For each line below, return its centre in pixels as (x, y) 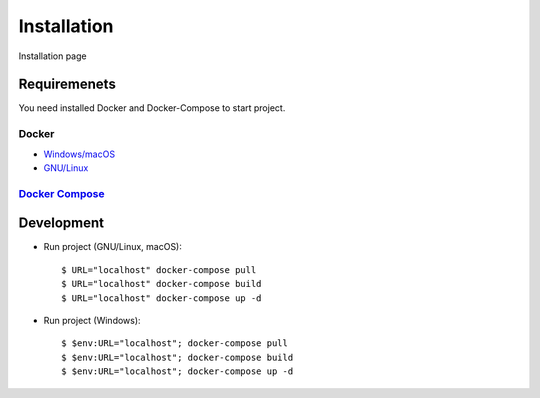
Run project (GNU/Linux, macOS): (112, 247)
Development (61, 223)
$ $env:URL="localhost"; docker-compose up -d (177, 371)
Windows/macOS (79, 154)
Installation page (52, 56)
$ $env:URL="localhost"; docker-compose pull (175, 343)
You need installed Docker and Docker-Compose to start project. (152, 108)
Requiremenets (67, 84)
